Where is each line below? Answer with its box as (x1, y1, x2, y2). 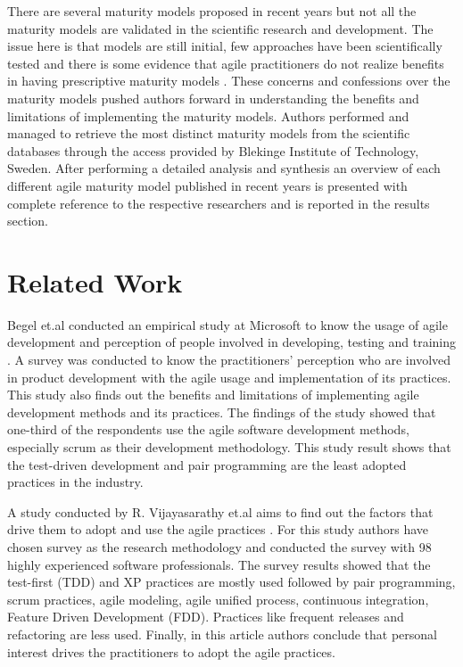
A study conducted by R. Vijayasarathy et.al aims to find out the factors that (7, 502, 434, 521)
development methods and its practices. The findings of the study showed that (7, 402, 436, 421)
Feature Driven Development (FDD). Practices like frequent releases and (7, 607, 404, 626)
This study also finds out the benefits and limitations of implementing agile (7, 385, 419, 404)
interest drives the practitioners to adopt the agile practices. (7, 642, 335, 661)
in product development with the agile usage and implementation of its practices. (7, 367, 451, 386)
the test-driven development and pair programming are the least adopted (7, 455, 407, 473)
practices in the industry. (7, 473, 144, 491)
